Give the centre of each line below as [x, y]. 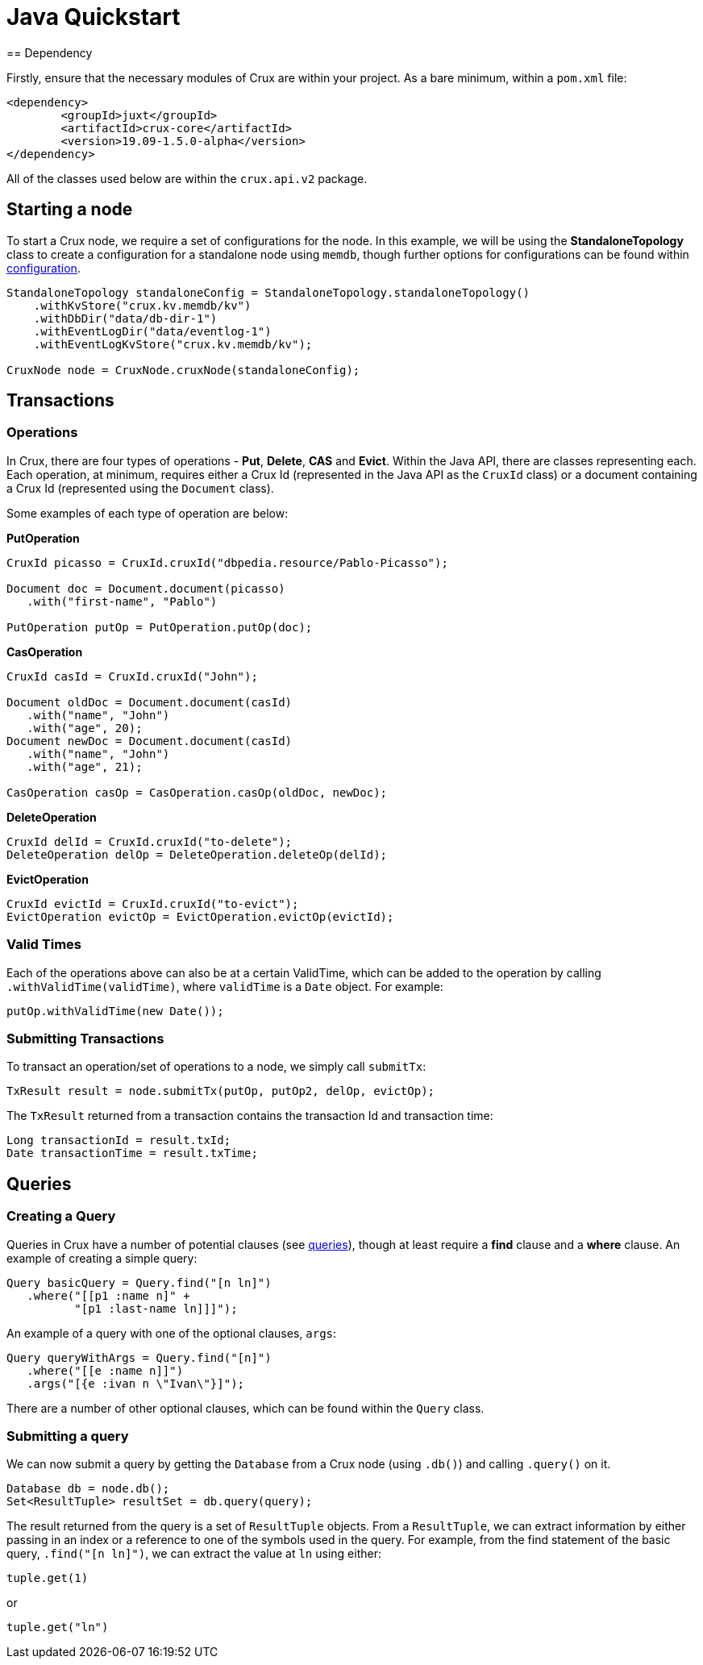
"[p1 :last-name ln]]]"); [156, 1308]
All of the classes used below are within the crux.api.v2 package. [187, 178]
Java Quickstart [94, 17]
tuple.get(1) [48, 1578]
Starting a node [70, 210]
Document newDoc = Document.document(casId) [150, 741]
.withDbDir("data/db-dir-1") [125, 318]
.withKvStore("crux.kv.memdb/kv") [142, 305]
